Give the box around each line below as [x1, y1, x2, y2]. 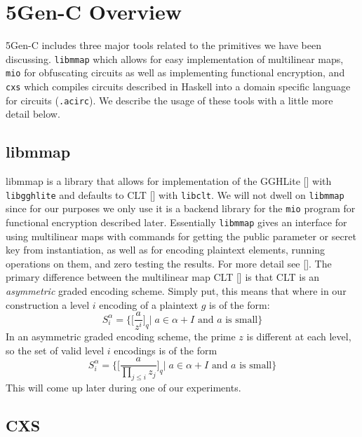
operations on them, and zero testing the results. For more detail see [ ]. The [6, 256, 332, 270]
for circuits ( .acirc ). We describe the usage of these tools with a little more [6, 92, 333, 107]
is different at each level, [246, 329, 351, 344]
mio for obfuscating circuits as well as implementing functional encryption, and [6, 65, 345, 80]
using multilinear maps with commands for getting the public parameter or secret [6, 228, 356, 243]
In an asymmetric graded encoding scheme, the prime [6, 329, 236, 344]
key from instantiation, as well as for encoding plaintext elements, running [6, 242, 326, 257]
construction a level [6, 297, 90, 312]
